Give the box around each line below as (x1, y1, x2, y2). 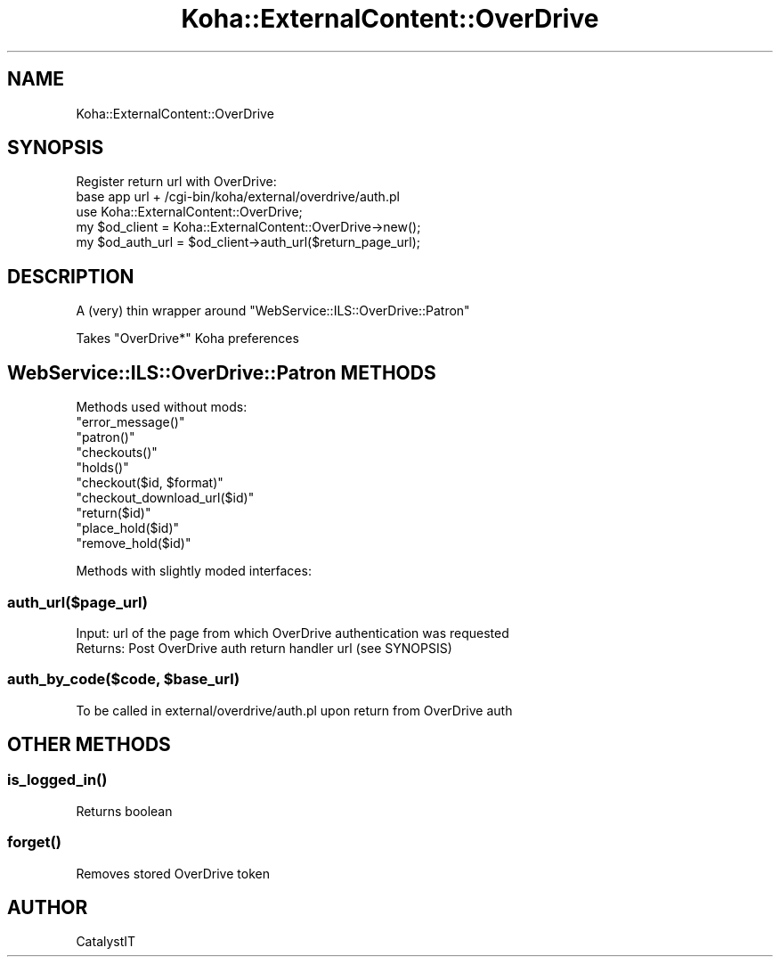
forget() (7, 833, 61, 852)
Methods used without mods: (76, 399, 248, 415)
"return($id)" (76, 505, 151, 521)
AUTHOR (7, 896, 88, 919)
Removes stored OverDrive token (76, 865, 270, 881)
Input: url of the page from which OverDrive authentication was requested (76, 625, 509, 641)
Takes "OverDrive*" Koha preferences (76, 331, 299, 347)
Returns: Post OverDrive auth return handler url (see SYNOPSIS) (76, 640, 452, 656)
